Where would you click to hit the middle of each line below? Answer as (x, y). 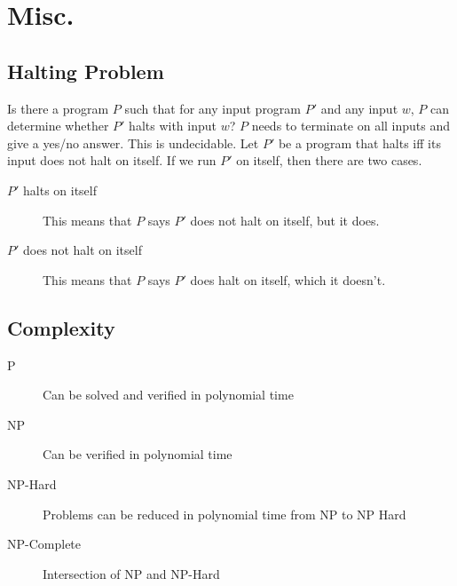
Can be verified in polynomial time (138, 454)
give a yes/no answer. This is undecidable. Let (133, 143)
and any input (359, 108)
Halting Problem (86, 71)
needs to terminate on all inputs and (351, 126)
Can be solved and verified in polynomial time (168, 395)
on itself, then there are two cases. (329, 160)
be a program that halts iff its (359, 143)
